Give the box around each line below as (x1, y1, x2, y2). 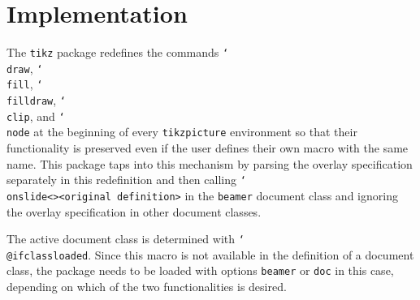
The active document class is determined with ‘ (6, 230, 245, 247)
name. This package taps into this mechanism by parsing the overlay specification (6, 155, 413, 172)
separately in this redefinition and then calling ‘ (6, 171, 246, 188)
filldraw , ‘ (6, 92, 67, 109)
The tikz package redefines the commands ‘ (6, 44, 229, 61)
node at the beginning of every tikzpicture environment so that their (6, 123, 357, 140)
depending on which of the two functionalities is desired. (6, 278, 287, 295)
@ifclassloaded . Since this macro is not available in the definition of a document (6, 246, 414, 263)
